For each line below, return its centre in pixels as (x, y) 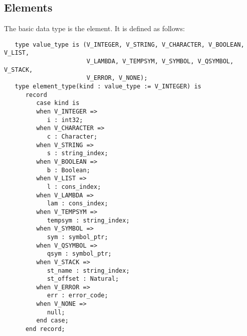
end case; (52, 321)
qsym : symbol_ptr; (79, 254)
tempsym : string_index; (88, 220)
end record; (45, 329)
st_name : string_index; (88, 270)
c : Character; (72, 137)
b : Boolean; (68, 170)
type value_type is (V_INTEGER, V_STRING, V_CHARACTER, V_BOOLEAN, (130, 44)
